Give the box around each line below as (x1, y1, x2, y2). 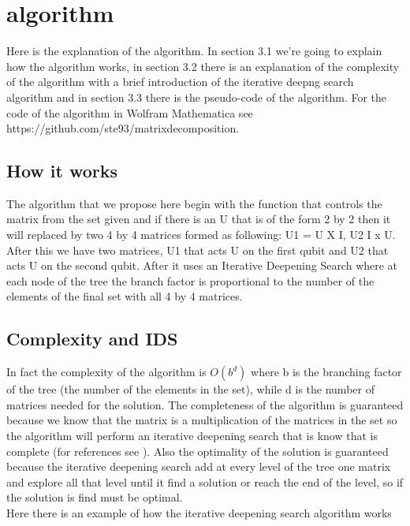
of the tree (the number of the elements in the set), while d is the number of (6, 381, 375, 397)
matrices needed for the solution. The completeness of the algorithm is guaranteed (6, 396, 404, 412)
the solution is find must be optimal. (6, 489, 183, 505)
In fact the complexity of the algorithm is (6, 364, 207, 380)
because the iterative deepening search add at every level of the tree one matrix (6, 458, 391, 475)
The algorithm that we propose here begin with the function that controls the (6, 195, 382, 211)
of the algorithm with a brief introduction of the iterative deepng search (6, 73, 354, 90)
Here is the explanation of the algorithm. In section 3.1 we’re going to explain (6, 43, 382, 59)
